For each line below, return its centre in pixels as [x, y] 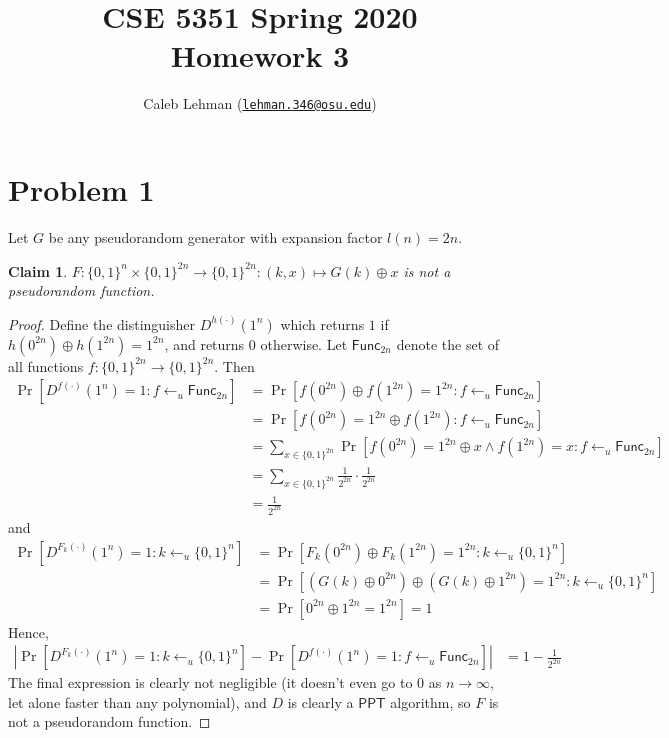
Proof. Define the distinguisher [102, 323]
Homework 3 [260, 55]
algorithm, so [430, 701]
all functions [46, 365]
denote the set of [448, 343]
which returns [322, 323]
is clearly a [320, 701]
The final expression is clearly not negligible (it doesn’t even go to [210, 682]
